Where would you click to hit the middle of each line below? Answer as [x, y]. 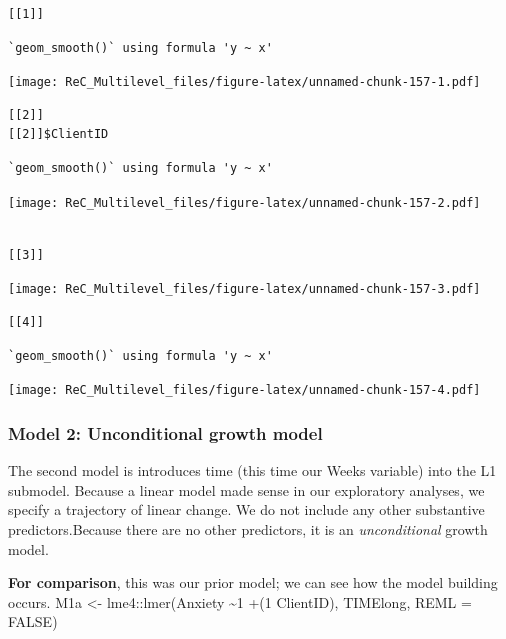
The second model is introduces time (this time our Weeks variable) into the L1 [252, 470]
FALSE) [33, 621]
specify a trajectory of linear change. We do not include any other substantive [246, 509]
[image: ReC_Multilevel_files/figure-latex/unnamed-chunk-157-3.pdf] [244, 289]
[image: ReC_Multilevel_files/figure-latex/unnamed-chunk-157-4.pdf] [244, 390]
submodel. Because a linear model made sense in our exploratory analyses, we [246, 489]
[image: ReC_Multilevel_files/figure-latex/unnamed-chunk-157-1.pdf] [244, 82]
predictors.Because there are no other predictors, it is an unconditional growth [248, 528]
